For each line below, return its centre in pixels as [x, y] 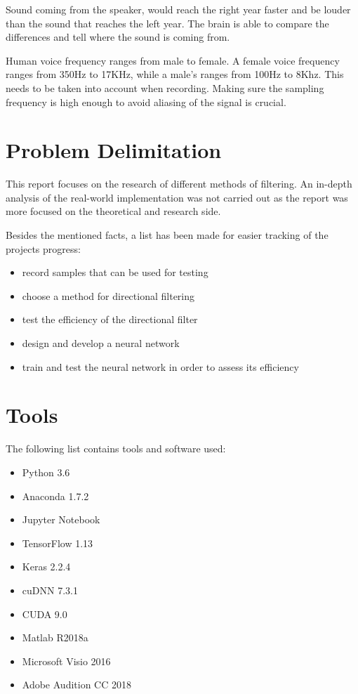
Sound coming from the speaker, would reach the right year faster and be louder [178, 9]
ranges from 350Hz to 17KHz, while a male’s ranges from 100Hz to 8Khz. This [175, 74]
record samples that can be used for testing [115, 272]
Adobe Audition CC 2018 [77, 685]
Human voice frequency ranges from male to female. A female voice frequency [173, 60]
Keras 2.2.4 [46, 567]
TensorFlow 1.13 [58, 543]
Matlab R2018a [55, 637]
